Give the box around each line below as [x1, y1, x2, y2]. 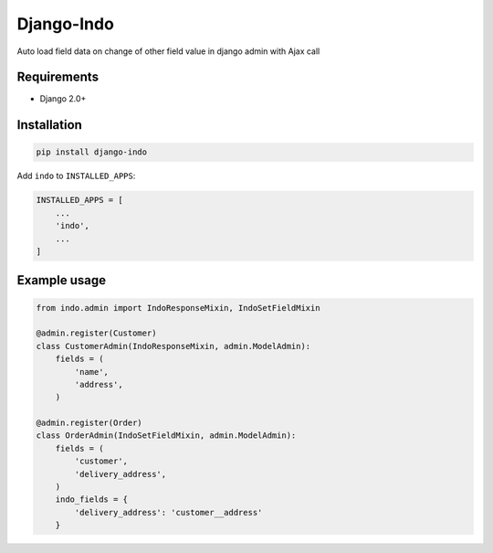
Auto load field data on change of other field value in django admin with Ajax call [16, 46, 320, 57]
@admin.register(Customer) [36, 328, 157, 338]
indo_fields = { [55, 495, 128, 505]
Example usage [16, 272, 107, 288]
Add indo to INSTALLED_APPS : [16, 170, 136, 182]
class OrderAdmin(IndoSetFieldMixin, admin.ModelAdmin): [36, 431, 297, 441]
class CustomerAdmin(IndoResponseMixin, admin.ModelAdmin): [36, 341, 311, 351]
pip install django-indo [36, 147, 148, 157]
